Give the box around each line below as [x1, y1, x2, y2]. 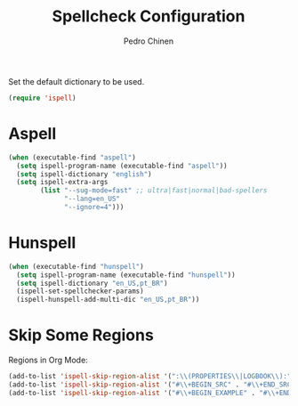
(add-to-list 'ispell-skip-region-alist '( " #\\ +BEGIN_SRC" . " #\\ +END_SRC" [8, 380, 295, 389]
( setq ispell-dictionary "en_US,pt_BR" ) [16, 279, 168, 288]
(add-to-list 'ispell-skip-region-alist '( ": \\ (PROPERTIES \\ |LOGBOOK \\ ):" [8, 372, 292, 381]
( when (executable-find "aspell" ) [8, 153, 137, 162]
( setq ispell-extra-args [16, 178, 109, 187]
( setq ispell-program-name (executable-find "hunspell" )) [16, 270, 237, 280]
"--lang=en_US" [64, 194, 121, 204]
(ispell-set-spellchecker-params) [16, 287, 144, 296]
